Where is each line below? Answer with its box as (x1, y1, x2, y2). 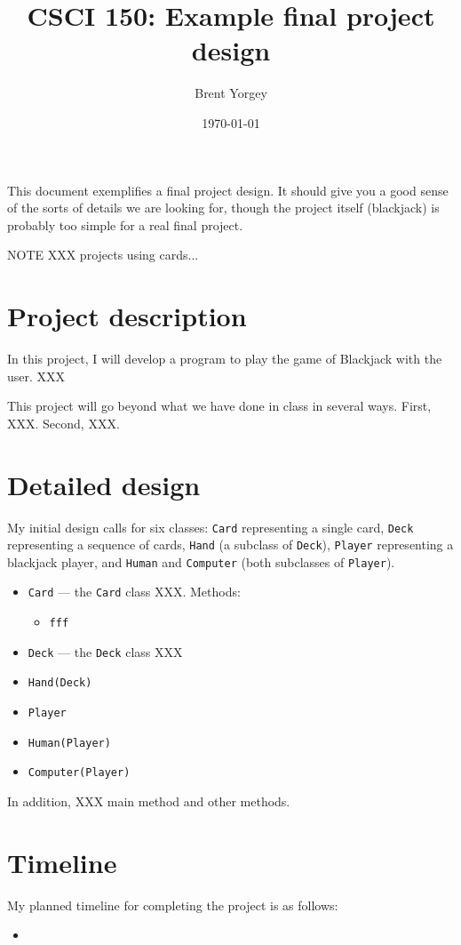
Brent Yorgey (195, 84, 267, 102)
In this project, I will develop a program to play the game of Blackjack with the (7, 349, 442, 367)
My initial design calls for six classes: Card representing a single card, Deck (7, 517, 414, 536)
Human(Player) (28, 736, 111, 749)
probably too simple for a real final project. (7, 215, 243, 234)
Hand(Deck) (28, 677, 92, 690)
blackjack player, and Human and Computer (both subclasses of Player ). (7, 552, 395, 571)
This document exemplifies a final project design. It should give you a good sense (7, 180, 449, 199)
